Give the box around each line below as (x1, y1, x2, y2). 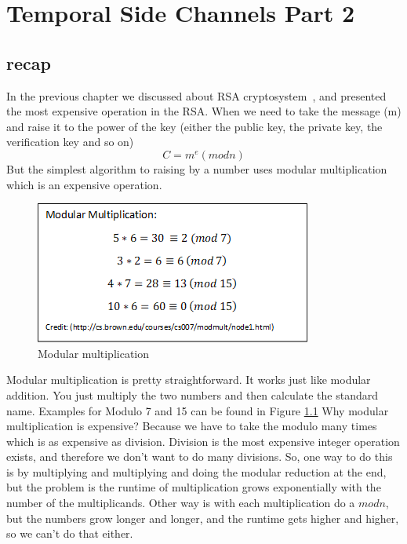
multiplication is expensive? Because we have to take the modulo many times (6, 418, 377, 434)
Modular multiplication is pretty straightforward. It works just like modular (6, 371, 371, 388)
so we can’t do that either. (6, 525, 133, 542)
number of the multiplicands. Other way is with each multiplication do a (6, 495, 355, 511)
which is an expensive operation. (6, 176, 162, 192)
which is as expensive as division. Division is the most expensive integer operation (6, 433, 400, 449)
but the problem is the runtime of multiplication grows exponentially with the (6, 479, 381, 495)
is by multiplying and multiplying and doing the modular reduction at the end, (6, 463, 387, 480)
